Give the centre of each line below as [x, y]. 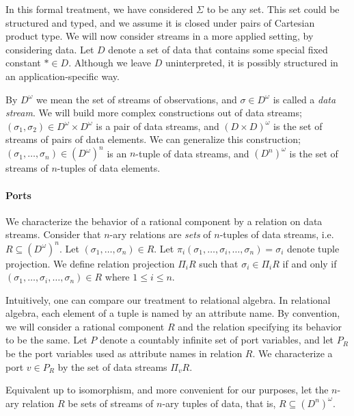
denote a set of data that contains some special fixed [218, 49]
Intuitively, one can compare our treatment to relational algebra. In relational [168, 299]
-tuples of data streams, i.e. [277, 234]
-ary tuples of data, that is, [219, 403]
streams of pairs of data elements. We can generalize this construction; [153, 139]
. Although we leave [110, 63]
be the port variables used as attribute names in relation [124, 353]
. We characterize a [292, 353]
